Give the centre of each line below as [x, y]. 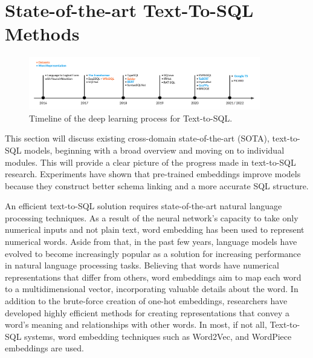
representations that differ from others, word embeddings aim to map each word [153, 277]
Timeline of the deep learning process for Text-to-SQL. [131, 118]
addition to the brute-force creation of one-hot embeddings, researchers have [146, 301]
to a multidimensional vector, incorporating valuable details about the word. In [152, 289]
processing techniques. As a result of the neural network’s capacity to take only [152, 217]
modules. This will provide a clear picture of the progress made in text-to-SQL [150, 162]
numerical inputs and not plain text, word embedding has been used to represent [155, 229]
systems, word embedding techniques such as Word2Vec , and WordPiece [158, 336]
